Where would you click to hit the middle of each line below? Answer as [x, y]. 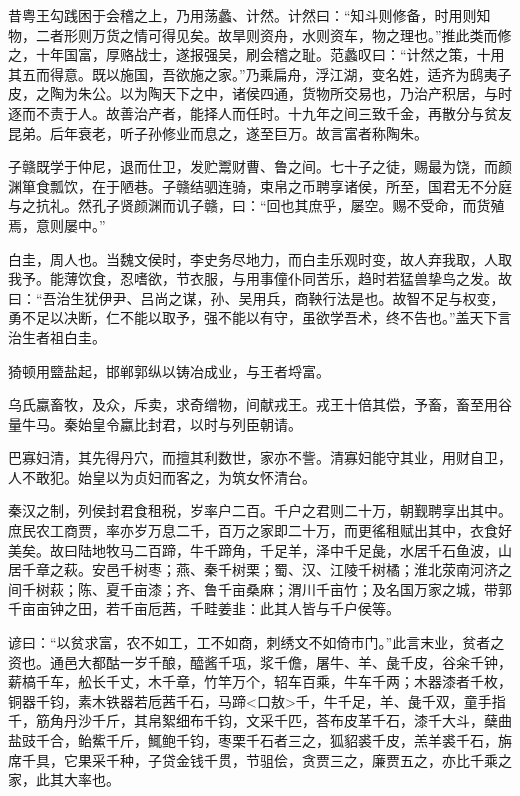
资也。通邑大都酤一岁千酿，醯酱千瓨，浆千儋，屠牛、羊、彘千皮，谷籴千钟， [260, 661]
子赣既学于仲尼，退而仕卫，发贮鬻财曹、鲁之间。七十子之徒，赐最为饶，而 [253, 166]
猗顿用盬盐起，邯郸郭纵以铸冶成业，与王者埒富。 [169, 370]
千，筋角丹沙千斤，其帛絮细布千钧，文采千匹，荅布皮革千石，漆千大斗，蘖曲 [260, 720]
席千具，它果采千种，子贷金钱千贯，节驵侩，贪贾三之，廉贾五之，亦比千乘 [253, 759]
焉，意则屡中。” [57, 224]
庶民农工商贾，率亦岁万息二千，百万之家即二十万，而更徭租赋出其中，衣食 [253, 530]
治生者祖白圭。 [57, 336]
